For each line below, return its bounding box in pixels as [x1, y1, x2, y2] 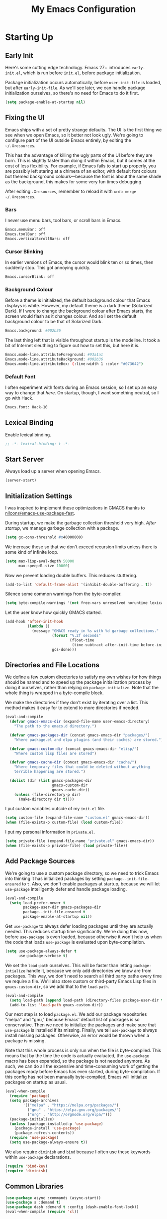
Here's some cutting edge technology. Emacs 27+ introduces [5, 65, 131, 70]
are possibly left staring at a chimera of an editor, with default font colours [5, 168, 157, 174]
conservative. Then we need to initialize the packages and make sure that [5, 1022, 156, 1028]
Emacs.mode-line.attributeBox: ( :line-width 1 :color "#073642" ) [5, 361, 143, 366]
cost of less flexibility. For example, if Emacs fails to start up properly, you [5, 163, 157, 169]
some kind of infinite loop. [5, 549, 59, 555]
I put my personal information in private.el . [5, 829, 95, 835]
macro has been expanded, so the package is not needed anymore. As [5, 1058, 150, 1064]
